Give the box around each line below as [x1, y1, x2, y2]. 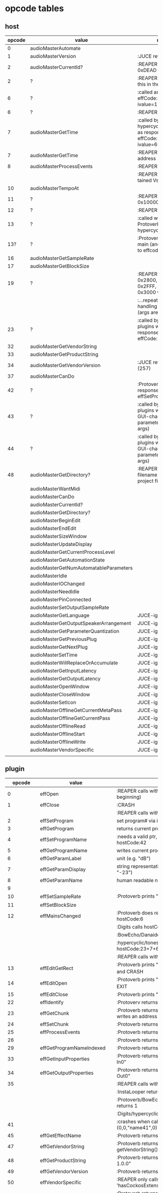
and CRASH [116, 968, 144, 975]
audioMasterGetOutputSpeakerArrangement [30, 620, 131, 626]
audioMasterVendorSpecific [30, 747, 94, 753]
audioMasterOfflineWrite [30, 738, 86, 745]
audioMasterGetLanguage [30, 612, 90, 619]
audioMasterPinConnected [30, 596, 91, 603]
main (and [137, 241, 161, 247]
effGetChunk [40, 1010, 69, 1017]
